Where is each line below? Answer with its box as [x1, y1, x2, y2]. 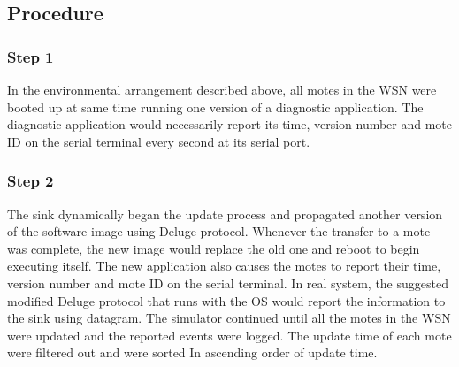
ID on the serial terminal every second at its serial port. [7, 132, 310, 150]
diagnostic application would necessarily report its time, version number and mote [7, 115, 453, 134]
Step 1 [7, 45, 54, 67]
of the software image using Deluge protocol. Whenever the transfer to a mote [7, 222, 431, 241]
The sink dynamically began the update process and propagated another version [7, 204, 443, 223]
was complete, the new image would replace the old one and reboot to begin [7, 239, 420, 257]
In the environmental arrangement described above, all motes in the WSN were [7, 80, 437, 98]
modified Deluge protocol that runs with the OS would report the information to [7, 291, 446, 310]
